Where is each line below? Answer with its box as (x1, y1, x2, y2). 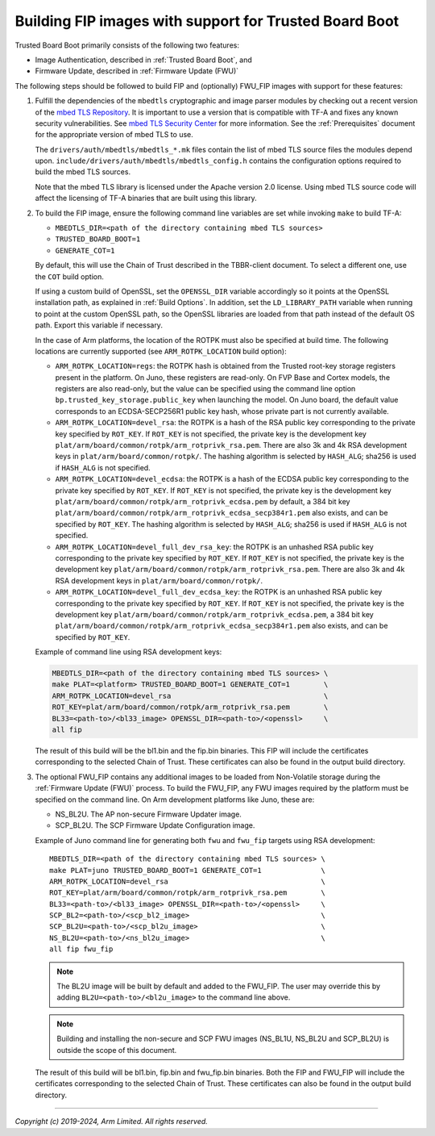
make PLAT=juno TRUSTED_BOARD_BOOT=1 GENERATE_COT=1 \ (49, 866, 325, 875)
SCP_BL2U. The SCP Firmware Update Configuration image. (55, 821, 255, 830)
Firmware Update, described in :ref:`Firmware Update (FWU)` (35, 66, 239, 76)
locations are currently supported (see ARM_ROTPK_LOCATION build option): (35, 346, 287, 356)
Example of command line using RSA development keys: (35, 647, 222, 657)
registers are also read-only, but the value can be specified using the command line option (55, 384, 356, 394)
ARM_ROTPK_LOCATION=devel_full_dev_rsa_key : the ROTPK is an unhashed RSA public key (55, 541, 374, 552)
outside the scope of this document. (56, 1045, 177, 1055)
